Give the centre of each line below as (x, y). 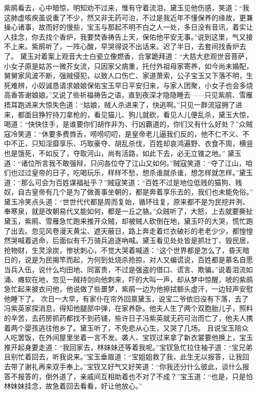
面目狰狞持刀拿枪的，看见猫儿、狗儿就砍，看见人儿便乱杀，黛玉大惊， (139, 114)
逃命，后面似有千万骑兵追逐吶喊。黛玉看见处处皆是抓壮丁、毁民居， (142, 240)
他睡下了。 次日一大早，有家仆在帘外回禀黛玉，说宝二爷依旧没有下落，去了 (126, 298)
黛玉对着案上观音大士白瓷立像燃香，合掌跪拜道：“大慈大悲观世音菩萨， (136, 56)
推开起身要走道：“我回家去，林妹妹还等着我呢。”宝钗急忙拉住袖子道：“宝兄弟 (128, 347)
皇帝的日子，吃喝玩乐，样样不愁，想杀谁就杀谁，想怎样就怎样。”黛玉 (142, 172)
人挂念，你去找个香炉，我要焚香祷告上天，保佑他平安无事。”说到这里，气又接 (128, 36)
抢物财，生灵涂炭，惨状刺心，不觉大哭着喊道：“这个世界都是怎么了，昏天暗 (127, 250)
